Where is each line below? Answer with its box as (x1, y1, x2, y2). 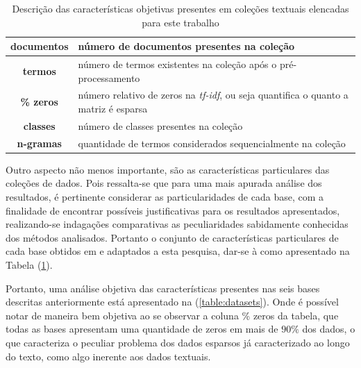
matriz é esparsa (78, 101, 148, 116)
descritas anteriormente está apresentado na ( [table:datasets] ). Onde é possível (6, 294, 339, 309)
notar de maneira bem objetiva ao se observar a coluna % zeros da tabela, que (6, 308, 339, 322)
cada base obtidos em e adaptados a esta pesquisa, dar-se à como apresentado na (6, 244, 350, 258)
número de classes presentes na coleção (78, 118, 243, 133)
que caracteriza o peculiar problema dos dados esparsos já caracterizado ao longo (6, 335, 350, 349)
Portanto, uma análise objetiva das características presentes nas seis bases (6, 281, 320, 295)
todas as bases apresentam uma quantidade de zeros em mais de (6, 321, 278, 336)
